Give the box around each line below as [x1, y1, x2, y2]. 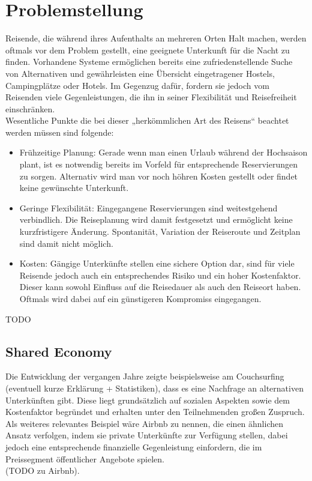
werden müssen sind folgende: [5, 126, 114, 138]
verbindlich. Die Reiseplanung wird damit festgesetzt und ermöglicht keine [19, 213, 293, 226]
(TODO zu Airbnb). [5, 464, 80, 477]
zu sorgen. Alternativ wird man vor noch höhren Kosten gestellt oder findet [19, 169, 298, 182]
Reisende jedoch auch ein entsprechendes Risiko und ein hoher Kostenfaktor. [19, 268, 301, 281]
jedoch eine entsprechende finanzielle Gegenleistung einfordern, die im [5, 440, 262, 453]
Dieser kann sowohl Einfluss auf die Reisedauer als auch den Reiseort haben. [19, 280, 301, 293]
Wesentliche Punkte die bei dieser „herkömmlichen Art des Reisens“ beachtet [5, 114, 289, 127]
